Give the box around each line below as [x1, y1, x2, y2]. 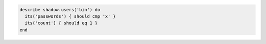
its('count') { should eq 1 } [25, 20, 98, 26]
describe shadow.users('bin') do [19, 7, 100, 12]
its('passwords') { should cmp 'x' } [25, 14, 116, 19]
